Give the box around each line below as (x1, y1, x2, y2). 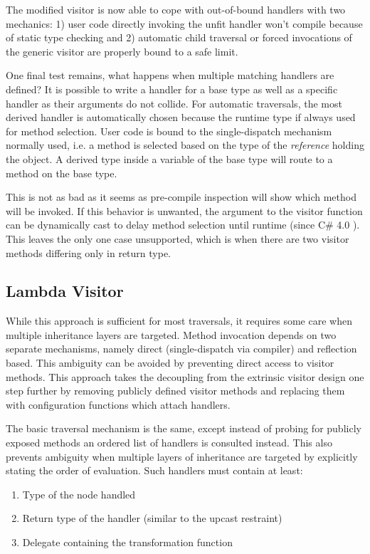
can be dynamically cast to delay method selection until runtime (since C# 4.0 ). (6, 217, 360, 232)
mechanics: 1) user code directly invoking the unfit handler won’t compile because (6, 16, 363, 31)
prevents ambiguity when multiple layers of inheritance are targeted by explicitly (6, 449, 358, 464)
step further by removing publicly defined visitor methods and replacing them (6, 383, 345, 398)
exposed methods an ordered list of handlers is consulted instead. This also (6, 435, 332, 450)
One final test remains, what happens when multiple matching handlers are (6, 68, 334, 83)
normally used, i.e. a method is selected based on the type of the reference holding (6, 137, 364, 152)
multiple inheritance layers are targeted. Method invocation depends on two (6, 327, 337, 342)
